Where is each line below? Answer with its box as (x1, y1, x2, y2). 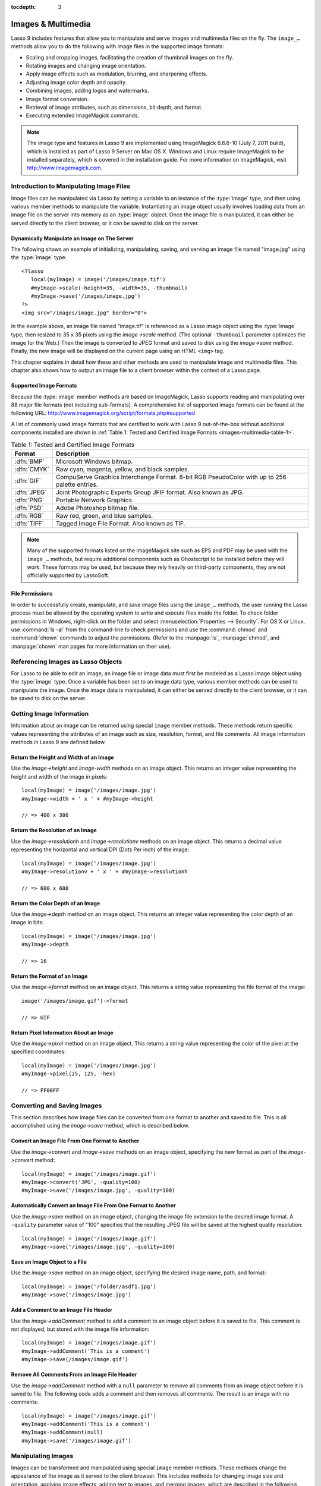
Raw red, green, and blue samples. (55, 511, 153, 520)
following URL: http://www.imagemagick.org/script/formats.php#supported (11, 410, 196, 417)
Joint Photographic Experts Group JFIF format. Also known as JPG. (55, 488, 244, 496)
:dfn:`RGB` (14, 511, 44, 520)
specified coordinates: (11, 1048, 66, 1055)
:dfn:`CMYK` (14, 465, 50, 473)
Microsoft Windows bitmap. (55, 457, 133, 465)
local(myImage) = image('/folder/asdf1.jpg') (21, 1283, 157, 1290)
